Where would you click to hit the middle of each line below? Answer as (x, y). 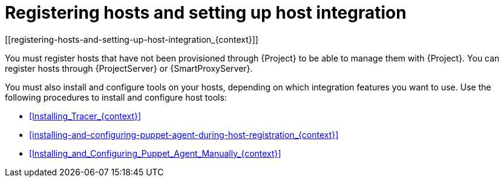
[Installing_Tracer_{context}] (85, 116)
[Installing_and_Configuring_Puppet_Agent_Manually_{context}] (155, 153)
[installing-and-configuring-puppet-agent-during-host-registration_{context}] (184, 134)
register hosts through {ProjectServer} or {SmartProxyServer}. (129, 68)
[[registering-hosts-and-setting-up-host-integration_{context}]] (132, 39)
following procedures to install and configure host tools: (116, 97)
